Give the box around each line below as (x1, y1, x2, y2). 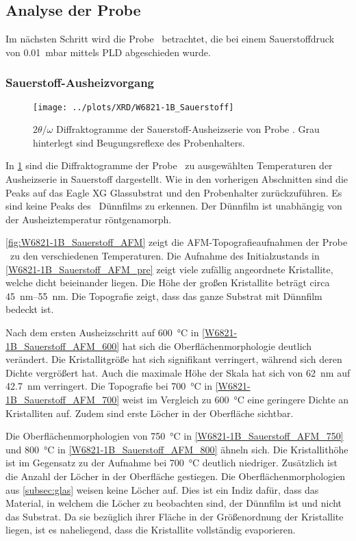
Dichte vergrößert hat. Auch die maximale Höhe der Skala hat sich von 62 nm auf (5, 365, 351, 379)
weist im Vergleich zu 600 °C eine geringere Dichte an (122, 392, 349, 406)
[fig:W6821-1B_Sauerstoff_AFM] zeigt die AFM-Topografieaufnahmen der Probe (5, 235, 348, 249)
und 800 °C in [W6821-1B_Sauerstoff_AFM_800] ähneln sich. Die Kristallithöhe (5, 442, 348, 456)
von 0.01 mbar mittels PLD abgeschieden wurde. (5, 45, 211, 59)
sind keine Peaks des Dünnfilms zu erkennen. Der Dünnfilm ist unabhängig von (5, 199, 342, 213)
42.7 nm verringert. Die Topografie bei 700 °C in (5, 379, 212, 393)
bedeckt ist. (5, 302, 54, 316)
